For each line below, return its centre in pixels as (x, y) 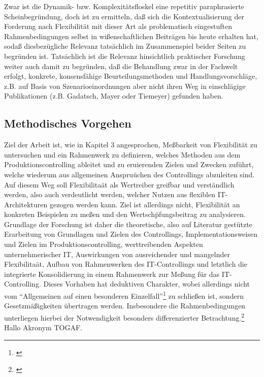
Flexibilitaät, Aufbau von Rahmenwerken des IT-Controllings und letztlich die (126, 264)
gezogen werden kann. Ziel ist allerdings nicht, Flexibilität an (145, 204)
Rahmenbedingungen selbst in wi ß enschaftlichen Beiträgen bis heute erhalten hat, (131, 36)
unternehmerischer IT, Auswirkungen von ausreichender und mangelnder (117, 254)
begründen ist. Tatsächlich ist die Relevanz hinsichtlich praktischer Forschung (125, 56)
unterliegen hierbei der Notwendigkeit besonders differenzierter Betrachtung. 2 (124, 317)
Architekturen (26, 204)
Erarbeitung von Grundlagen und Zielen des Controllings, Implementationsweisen (131, 234)
